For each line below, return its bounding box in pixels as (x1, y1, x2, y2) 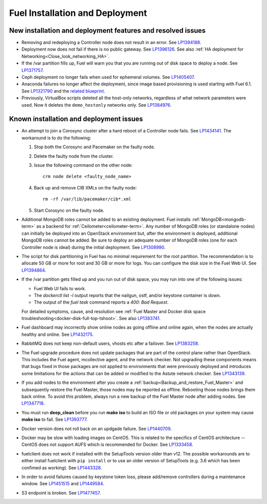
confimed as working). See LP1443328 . (21, 464, 102, 471)
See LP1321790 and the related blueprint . (21, 88, 105, 94)
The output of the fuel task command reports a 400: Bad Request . (34, 299, 169, 305)
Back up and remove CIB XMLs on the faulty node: (34, 185, 137, 190)
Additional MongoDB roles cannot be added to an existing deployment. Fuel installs (21, 216, 191, 222)
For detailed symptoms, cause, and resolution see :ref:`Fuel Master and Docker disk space (21, 308, 206, 315)
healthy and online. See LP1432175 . (21, 331, 94, 337)
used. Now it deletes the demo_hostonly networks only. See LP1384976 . (21, 102, 172, 108)
